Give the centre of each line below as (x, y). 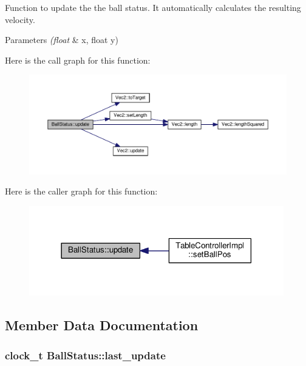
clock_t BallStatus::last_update (85, 355)
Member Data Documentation (102, 325)
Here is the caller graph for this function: (81, 191)
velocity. (20, 19)
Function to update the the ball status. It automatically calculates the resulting (153, 7)
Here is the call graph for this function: (78, 60)
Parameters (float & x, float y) (62, 40)
